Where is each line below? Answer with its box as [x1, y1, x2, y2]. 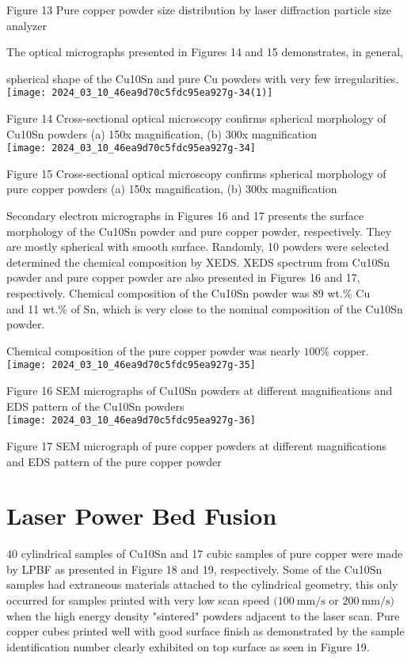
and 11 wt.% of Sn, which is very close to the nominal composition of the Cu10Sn [6, 300, 403, 317]
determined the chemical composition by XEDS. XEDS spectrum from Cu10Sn [6, 253, 390, 270]
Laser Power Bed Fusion [6, 499, 277, 532]
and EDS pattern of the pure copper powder [6, 453, 222, 469]
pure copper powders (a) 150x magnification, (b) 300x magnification [6, 180, 337, 197]
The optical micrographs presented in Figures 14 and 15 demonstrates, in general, [6, 44, 403, 60]
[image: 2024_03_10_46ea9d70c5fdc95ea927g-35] [6, 359, 256, 371]
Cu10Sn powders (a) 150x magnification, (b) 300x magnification [6, 125, 318, 142]
